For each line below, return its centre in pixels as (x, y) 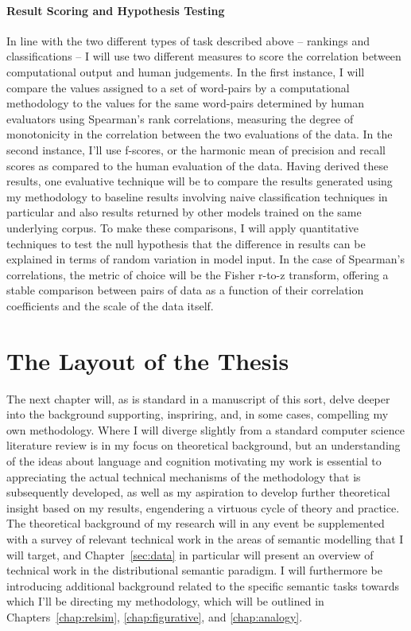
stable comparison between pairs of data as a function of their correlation (185, 290)
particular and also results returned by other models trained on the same (184, 212)
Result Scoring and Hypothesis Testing (116, 10)
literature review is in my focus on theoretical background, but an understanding (204, 445)
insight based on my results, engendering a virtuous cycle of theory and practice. (203, 507)
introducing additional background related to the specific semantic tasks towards (203, 585)
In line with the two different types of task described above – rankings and (188, 40)
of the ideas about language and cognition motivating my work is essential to (194, 460)
